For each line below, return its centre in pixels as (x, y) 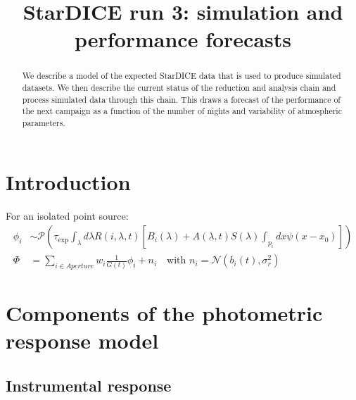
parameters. (44, 122)
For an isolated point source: (67, 215)
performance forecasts (183, 39)
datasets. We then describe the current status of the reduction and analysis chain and (179, 88)
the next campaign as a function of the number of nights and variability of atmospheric (182, 111)
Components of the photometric (164, 313)
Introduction (68, 181)
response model (82, 340)
